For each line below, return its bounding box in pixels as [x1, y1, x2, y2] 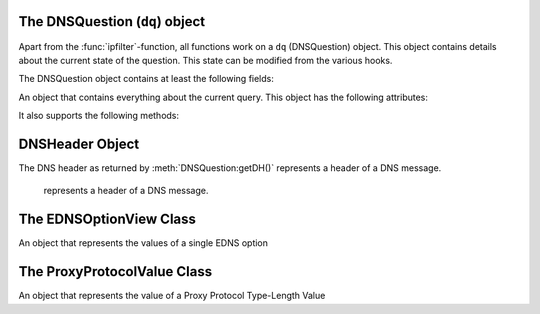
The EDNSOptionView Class [18, 211, 197, 228]
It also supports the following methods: [18, 110, 180, 122]
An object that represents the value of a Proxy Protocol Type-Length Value [18, 290, 326, 302]
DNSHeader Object [18, 135, 140, 152]
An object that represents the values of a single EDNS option [18, 237, 269, 249]
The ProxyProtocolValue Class [18, 263, 213, 280]
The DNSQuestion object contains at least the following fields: [18, 73, 275, 85]
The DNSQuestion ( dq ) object [18, 13, 205, 30]
